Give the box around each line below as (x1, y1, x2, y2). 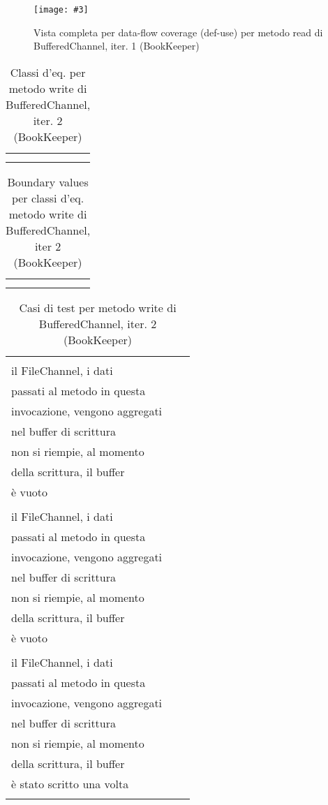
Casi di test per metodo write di (19, 299, 177, 316)
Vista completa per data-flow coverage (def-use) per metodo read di (33, 24, 323, 39)
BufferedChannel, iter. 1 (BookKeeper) (33, 38, 200, 53)
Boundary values (7, 173, 89, 190)
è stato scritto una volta (11, 775, 129, 792)
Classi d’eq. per (10, 64, 86, 80)
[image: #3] (33, 5, 89, 15)
